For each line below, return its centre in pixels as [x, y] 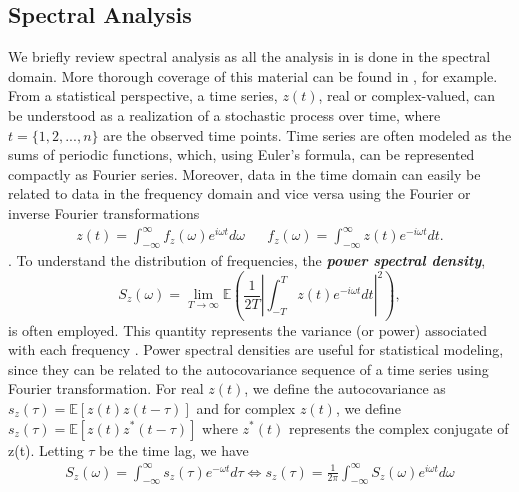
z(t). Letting [46, 449]
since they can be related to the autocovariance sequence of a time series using [248, 368]
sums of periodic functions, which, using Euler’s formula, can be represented [241, 154]
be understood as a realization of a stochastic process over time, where [224, 114]
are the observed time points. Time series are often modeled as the [307, 134]
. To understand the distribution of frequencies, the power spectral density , [247, 259]
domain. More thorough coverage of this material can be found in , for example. [253, 75]
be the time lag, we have [174, 449]
